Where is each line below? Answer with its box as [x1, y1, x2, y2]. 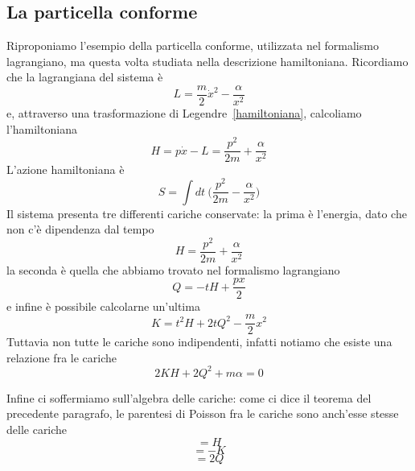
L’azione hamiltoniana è [6, 161, 125, 178]
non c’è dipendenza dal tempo [6, 221, 154, 238]
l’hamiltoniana [6, 120, 77, 137]
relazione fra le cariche [6, 349, 117, 366]
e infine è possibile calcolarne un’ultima [6, 297, 200, 314]
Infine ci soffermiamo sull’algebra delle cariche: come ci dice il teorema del [6, 389, 372, 406]
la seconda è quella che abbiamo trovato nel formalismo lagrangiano [6, 261, 340, 278]
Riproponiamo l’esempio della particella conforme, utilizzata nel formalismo [6, 37, 379, 54]
